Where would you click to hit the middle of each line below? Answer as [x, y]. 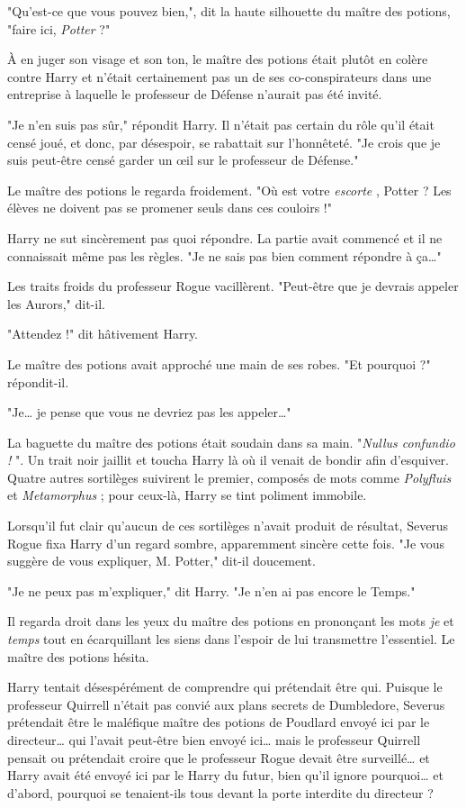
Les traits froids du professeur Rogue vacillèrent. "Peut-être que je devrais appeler [233, 286]
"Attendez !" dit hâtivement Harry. [103, 334]
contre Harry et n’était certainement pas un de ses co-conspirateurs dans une [220, 76]
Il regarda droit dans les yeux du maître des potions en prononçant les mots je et [231, 621]
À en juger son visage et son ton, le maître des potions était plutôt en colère [218, 59]
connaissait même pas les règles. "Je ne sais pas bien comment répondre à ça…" [224, 255]
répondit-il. [38, 381]
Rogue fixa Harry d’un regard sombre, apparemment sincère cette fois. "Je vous [226, 543]
